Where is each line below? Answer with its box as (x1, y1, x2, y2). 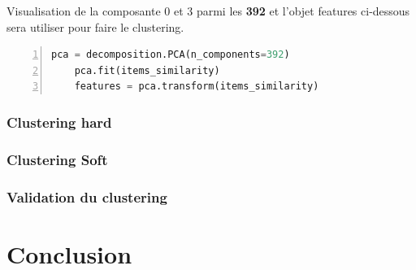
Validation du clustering (6, 186, 167, 207)
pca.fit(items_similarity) (74, 64, 220, 76)
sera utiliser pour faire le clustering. (6, 18, 184, 35)
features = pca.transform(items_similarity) (74, 81, 319, 93)
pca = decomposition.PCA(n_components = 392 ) (51, 49, 290, 61)
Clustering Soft (6, 149, 108, 169)
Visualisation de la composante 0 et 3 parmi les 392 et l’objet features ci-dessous (6, 2, 410, 19)
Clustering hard (6, 111, 112, 132)
